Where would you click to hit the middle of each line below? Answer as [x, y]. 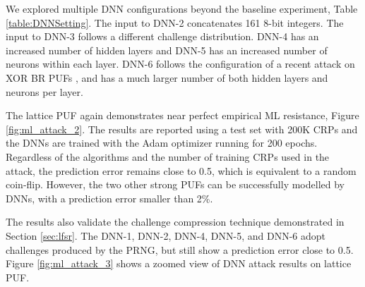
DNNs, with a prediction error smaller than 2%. [109, 198]
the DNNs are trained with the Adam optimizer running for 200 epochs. [162, 143]
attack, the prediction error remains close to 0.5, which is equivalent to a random [181, 170]
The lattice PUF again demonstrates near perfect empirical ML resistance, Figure [182, 115]
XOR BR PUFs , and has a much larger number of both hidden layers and [167, 77]
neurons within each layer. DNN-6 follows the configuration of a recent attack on [180, 64]
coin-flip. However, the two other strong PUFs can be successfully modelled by [175, 184]
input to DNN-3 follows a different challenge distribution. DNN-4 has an [162, 36]
